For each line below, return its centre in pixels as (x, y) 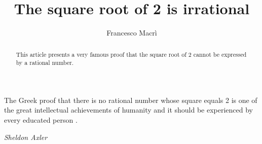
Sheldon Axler (26, 137)
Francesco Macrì (132, 33)
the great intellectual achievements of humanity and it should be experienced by (129, 110)
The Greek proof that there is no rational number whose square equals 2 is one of (131, 100)
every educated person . (41, 120)
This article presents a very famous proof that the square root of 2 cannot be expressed (131, 54)
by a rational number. (45, 63)
